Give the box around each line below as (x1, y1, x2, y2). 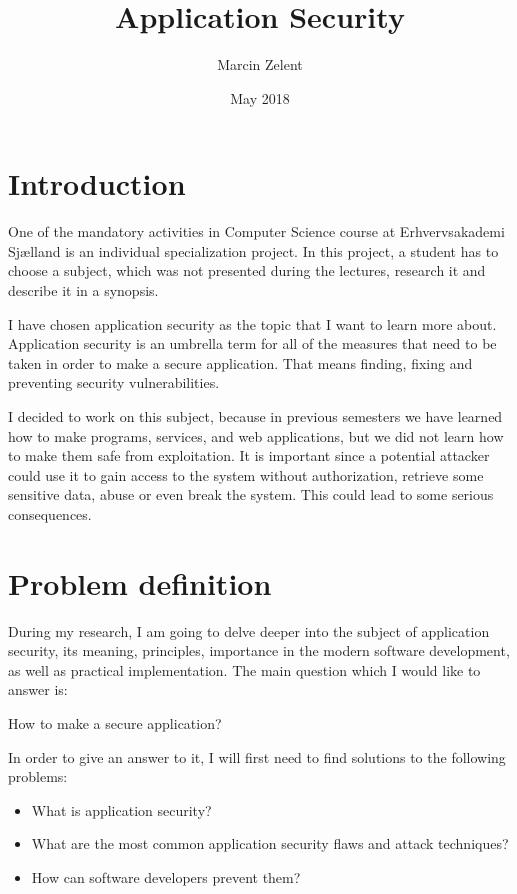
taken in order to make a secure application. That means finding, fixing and (8, 352, 473, 373)
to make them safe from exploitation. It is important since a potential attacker (8, 445, 490, 466)
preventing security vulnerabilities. (8, 372, 220, 393)
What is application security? (31, 799, 212, 820)
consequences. (8, 503, 92, 524)
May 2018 (230, 87, 290, 108)
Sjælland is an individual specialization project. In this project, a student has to (8, 240, 499, 261)
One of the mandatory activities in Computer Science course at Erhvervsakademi (8, 221, 505, 242)
